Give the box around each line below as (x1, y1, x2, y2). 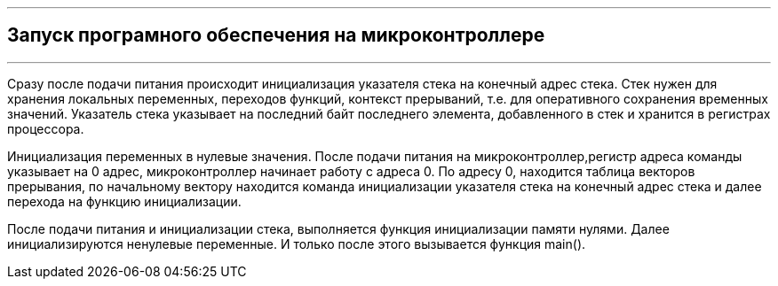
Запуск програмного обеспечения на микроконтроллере (7, 24, 545, 47)
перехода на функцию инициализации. (7, 193, 242, 209)
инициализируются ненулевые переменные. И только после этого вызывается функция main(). (7, 236, 586, 251)
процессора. (7, 120, 84, 136)
